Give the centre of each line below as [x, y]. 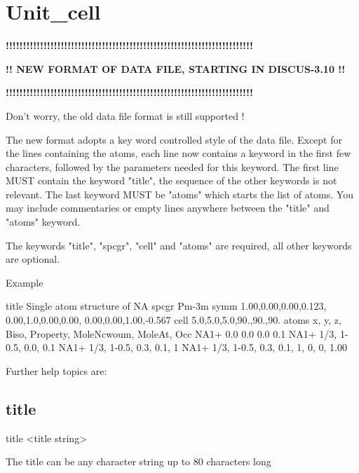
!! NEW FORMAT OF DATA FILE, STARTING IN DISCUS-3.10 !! [176, 68]
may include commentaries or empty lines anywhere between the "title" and [168, 208]
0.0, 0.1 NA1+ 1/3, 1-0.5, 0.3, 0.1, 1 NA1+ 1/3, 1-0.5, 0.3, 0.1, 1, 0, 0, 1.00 [185, 347]
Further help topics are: [56, 370]
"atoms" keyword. [43, 222]
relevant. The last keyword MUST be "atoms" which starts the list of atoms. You [179, 194]
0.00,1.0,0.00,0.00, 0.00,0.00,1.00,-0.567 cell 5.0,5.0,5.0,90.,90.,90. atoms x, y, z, [174, 320]
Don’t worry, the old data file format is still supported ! [125, 115]
